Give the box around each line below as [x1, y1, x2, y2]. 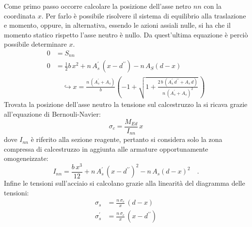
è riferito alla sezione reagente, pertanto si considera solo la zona [31, 134, 222, 144]
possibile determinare [4, 39, 67, 49]
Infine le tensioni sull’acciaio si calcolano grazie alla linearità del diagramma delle [4, 178, 245, 188]
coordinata [4, 10, 36, 20]
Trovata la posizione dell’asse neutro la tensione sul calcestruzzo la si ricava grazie [4, 99, 248, 109]
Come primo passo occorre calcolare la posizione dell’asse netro [4, 1, 191, 11]
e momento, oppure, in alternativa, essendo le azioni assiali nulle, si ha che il [4, 20, 231, 30]
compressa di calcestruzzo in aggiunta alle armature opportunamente [4, 143, 208, 154]
